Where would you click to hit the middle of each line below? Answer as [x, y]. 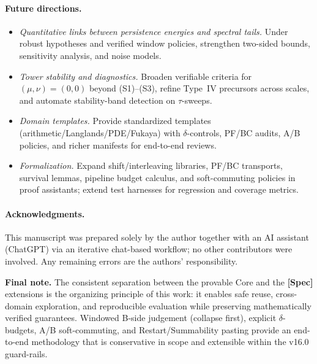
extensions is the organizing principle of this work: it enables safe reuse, [139, 294]
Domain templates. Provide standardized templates [115, 121]
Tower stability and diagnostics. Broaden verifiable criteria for [136, 76]
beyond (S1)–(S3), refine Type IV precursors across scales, [199, 88]
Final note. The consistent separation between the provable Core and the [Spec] [159, 281]
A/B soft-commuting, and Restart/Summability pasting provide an [165, 329]
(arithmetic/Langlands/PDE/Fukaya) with [100, 132]
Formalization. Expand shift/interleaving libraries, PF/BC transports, [151, 165]
